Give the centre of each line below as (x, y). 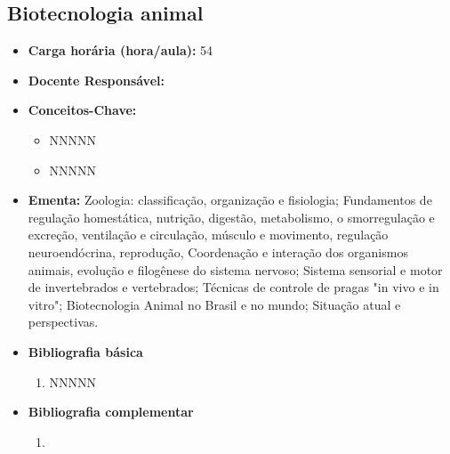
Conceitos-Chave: (82, 110)
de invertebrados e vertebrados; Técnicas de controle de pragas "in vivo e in (233, 287)
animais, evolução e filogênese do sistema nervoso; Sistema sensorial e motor (235, 269)
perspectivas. (63, 322)
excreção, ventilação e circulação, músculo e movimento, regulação (208, 235)
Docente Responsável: (96, 80)
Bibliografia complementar (111, 412)
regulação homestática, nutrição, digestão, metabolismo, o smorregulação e (231, 217)
